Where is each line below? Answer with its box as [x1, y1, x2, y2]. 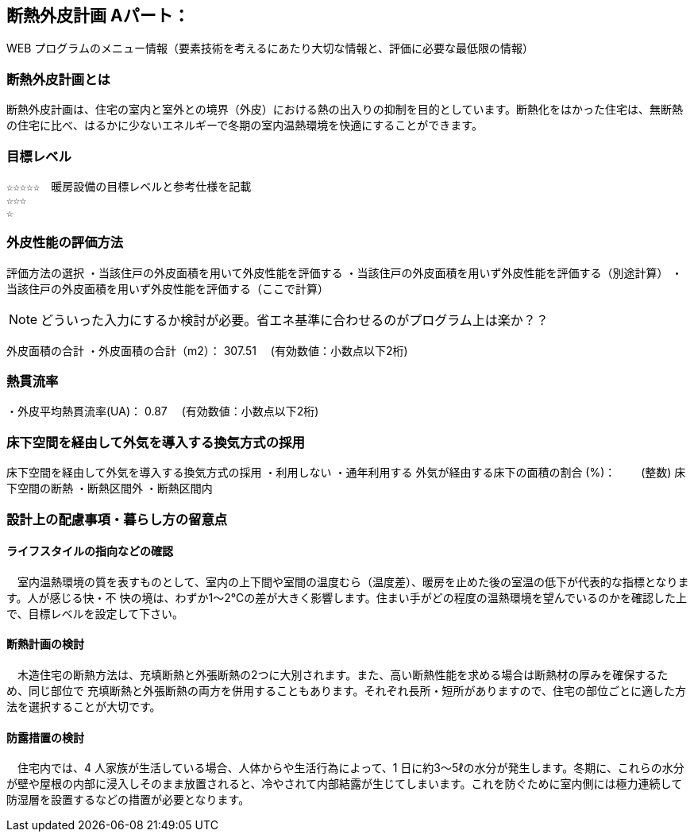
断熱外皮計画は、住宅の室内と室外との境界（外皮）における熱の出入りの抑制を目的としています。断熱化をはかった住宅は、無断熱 [6, 102, 684, 117]
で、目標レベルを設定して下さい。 [6, 606, 184, 620]
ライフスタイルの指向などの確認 [6, 544, 173, 558]
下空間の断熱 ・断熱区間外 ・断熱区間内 [6, 481, 213, 496]
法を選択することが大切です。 [6, 699, 161, 713]
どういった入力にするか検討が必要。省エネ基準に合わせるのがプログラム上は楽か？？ [40, 311, 549, 328]
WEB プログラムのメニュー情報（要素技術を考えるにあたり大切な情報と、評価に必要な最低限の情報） [6, 41, 534, 56]
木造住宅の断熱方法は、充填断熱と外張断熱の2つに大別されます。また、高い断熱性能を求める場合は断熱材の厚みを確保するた [17, 667, 669, 682]
